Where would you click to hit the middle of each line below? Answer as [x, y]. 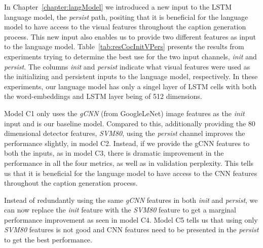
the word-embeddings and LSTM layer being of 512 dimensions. [103, 96]
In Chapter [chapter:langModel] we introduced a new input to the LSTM [118, 7]
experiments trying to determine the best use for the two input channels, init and [130, 56]
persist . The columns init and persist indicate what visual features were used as [127, 66]
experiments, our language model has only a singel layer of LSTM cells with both [130, 86]
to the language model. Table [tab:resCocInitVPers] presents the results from [124, 46]
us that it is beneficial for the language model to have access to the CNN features [131, 173]
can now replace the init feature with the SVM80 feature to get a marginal [120, 210]
